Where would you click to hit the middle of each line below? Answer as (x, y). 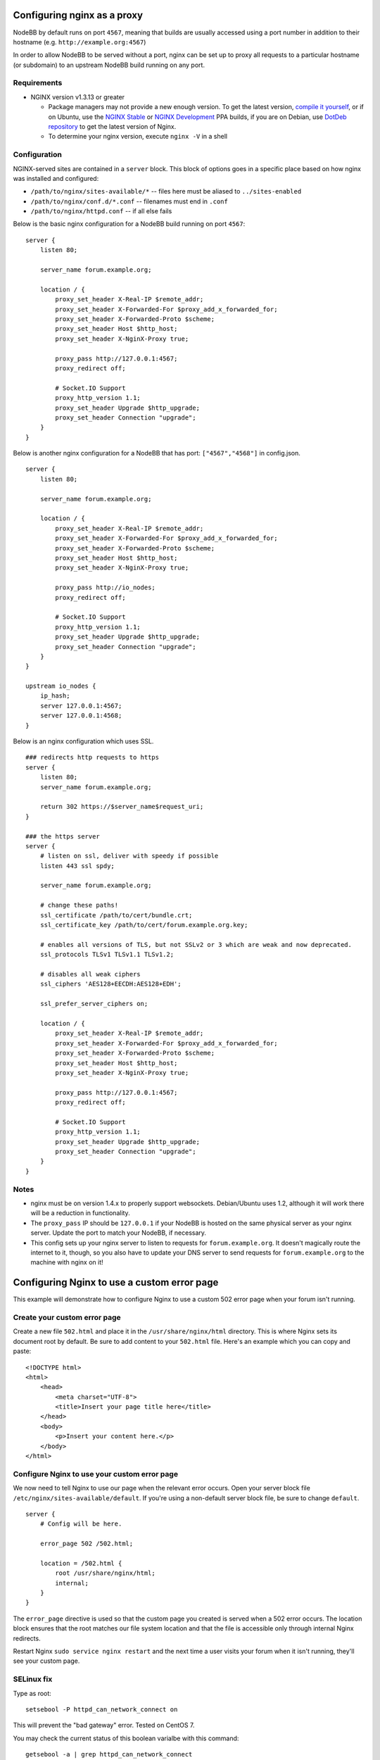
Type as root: (32, 1693)
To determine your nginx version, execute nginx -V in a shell (138, 137)
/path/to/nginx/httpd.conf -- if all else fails (101, 211)
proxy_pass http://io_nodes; (106, 587)
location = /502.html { (81, 1563)
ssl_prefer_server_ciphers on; (94, 1004)
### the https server (63, 836)
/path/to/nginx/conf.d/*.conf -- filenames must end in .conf (129, 201)
